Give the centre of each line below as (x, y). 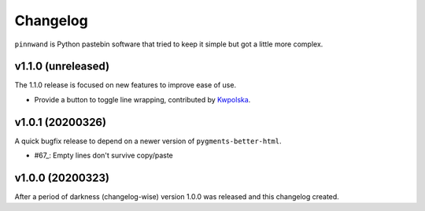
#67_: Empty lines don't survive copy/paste (103, 155)
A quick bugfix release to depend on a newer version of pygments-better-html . (148, 141)
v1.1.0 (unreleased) (62, 67)
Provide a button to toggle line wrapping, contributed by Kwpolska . (142, 99)
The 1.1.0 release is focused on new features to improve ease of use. (125, 85)
